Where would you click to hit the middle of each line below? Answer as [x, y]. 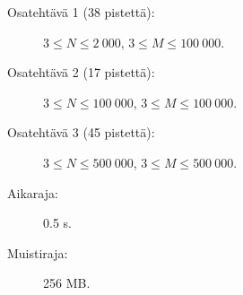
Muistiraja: [38, 252]
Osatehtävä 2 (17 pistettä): [81, 72]
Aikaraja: [33, 192]
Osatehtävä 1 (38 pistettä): [81, 12]
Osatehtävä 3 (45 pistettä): [81, 132]
